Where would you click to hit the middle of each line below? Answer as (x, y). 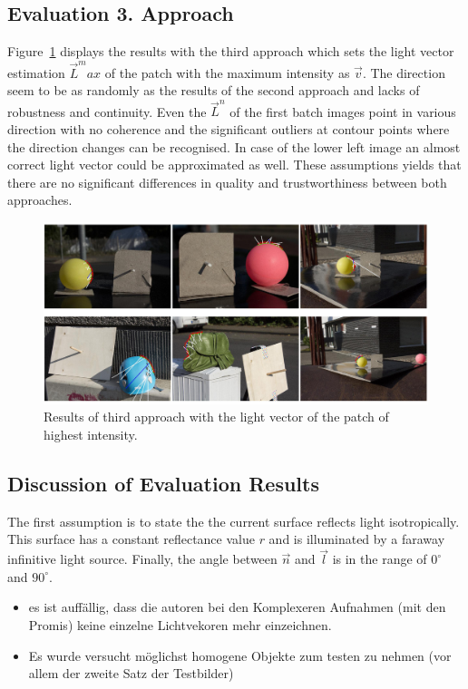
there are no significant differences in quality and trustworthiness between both (227, 182)
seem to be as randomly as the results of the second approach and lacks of (214, 90)
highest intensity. (91, 434)
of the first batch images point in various (343, 111)
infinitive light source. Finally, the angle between (142, 559)
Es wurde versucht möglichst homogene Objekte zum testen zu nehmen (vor (240, 655)
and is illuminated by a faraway (357, 539)
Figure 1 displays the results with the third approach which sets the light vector (231, 51)
